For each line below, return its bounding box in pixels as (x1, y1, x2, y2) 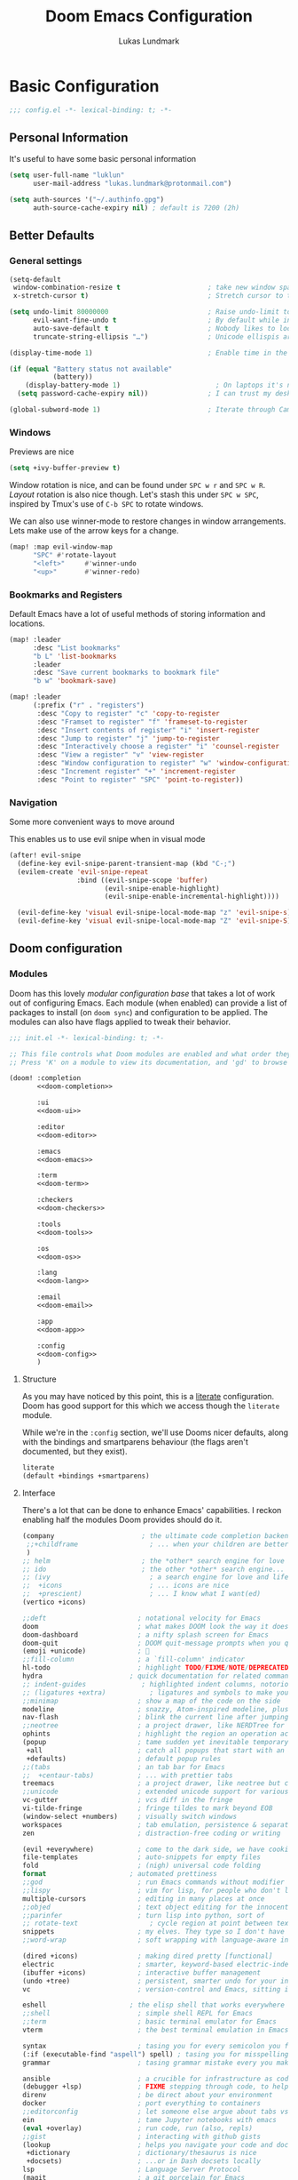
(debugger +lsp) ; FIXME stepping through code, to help (21, 2082, 289, 2091)
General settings (9, 255, 82, 268)
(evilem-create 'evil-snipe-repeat (17, 867, 149, 877)
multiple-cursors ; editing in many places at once (21, 1894, 265, 1903)
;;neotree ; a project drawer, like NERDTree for (21, 1721, 286, 1730)
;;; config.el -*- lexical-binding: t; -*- (9, 105, 173, 115)
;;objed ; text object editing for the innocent (21, 1903, 289, 1912)
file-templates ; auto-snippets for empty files (21, 1853, 262, 1862)
